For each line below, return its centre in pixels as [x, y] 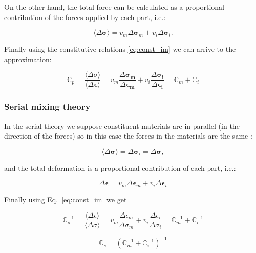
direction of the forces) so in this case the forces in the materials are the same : [128, 136]
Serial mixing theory [47, 106]
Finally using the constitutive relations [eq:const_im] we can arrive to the [120, 49]
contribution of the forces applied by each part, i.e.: [85, 17]
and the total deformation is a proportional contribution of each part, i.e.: [120, 168]
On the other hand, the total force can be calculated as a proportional [114, 7]
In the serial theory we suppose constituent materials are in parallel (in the [122, 125]
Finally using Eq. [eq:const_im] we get [66, 199]
